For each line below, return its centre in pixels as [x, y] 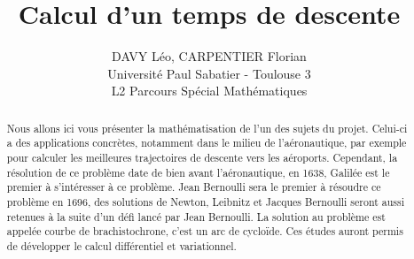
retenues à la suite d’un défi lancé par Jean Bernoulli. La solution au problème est [196, 216]
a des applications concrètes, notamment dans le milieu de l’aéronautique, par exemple [207, 143]
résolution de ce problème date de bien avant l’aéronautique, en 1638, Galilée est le [198, 172]
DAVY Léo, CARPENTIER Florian [209, 56]
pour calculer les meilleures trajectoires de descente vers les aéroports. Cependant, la [202, 158]
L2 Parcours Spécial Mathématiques [209, 91]
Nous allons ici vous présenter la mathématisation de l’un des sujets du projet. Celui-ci [207, 128]
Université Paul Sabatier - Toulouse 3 [209, 73]
